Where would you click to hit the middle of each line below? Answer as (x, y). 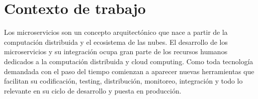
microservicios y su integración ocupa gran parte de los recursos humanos (116, 51)
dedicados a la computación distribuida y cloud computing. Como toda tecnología (129, 61)
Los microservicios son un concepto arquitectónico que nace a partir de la (116, 32)
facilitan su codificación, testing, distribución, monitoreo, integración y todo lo (123, 81)
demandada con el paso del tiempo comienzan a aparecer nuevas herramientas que (129, 71)
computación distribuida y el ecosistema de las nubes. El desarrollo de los (116, 42)
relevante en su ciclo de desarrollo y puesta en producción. (93, 90)
